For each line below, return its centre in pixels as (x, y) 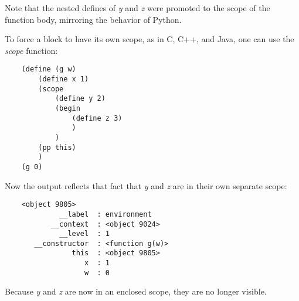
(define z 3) (97, 118)
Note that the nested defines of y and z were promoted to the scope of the (137, 8)
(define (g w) (49, 69)
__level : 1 (84, 234)
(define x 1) (64, 79)
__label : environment (106, 214)
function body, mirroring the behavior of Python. (93, 19)
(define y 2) (80, 99)
